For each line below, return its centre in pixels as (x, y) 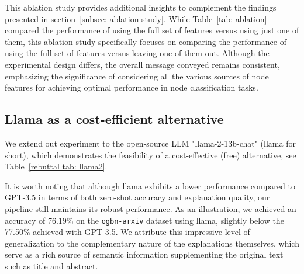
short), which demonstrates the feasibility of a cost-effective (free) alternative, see (151, 155)
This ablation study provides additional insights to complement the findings (141, 7)
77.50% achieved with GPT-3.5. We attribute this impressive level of (127, 232)
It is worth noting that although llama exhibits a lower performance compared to (150, 185)
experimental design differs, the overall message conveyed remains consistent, (142, 64)
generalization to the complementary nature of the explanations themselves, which (152, 243)
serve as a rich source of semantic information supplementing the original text (144, 254)
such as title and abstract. (51, 266)
